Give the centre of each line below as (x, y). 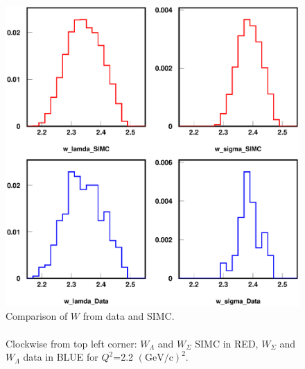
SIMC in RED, (227, 343)
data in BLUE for (61, 357)
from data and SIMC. (129, 316)
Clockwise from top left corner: (71, 343)
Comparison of (37, 316)
